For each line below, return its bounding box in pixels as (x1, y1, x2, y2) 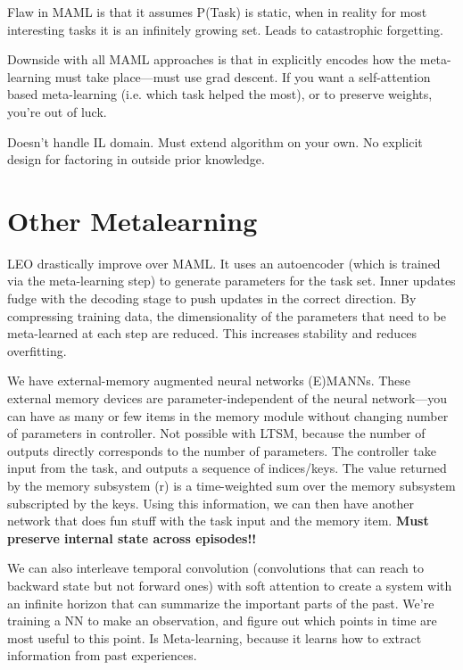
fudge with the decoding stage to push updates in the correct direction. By (7, 289, 417, 308)
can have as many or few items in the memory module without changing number (7, 406, 449, 425)
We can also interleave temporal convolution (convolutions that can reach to (7, 558, 424, 577)
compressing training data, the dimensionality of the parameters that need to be (7, 306, 447, 325)
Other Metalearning (7, 202, 258, 238)
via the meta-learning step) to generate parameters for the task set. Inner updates (7, 271, 456, 290)
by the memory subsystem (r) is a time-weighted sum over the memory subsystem (7, 476, 456, 494)
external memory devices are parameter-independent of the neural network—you (7, 389, 448, 408)
